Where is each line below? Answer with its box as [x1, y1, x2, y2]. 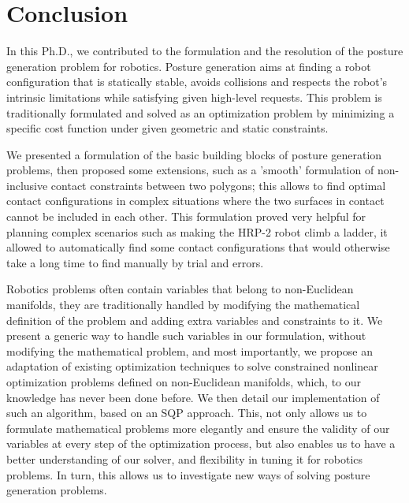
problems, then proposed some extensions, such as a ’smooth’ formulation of [6, 162, 374, 178]
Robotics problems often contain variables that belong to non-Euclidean [6, 281, 354, 297]
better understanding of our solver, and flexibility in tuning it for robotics [6, 450, 363, 467]
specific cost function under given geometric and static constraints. [6, 120, 329, 136]
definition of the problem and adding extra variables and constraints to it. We [6, 311, 383, 328]
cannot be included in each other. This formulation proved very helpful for [6, 208, 366, 225]
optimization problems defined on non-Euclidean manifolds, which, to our [6, 374, 362, 389]
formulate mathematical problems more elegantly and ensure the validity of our [6, 419, 390, 436]
